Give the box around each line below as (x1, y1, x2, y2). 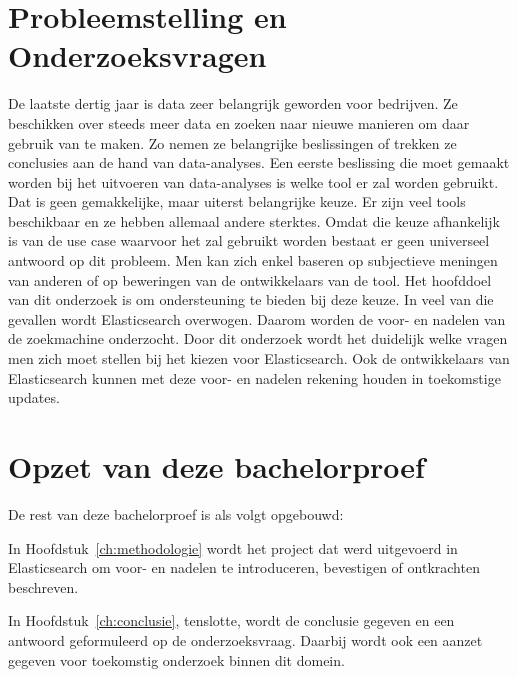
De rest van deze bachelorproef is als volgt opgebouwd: (8, 503, 344, 524)
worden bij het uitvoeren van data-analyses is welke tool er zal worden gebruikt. (8, 171, 499, 192)
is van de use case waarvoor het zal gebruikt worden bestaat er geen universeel (8, 230, 490, 251)
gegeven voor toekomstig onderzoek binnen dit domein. (8, 649, 345, 670)
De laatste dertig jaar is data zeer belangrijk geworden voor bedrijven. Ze (8, 93, 458, 114)
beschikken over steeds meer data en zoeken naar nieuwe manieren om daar (8, 112, 470, 133)
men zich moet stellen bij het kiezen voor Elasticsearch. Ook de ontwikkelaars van (8, 348, 510, 369)
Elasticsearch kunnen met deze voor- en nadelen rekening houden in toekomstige (8, 367, 501, 388)
